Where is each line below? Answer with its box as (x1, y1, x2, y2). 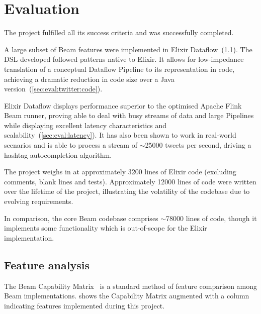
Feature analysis (4, 257, 90, 272)
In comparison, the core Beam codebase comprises (4, 213, 158, 223)
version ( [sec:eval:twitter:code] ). (4, 83, 103, 94)
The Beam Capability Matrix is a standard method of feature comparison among (4, 280, 257, 291)
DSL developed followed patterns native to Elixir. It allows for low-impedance (4, 54, 244, 64)
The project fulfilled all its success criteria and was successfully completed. (4, 27, 234, 38)
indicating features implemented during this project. (4, 300, 165, 310)
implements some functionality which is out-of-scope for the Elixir (4, 223, 207, 233)
